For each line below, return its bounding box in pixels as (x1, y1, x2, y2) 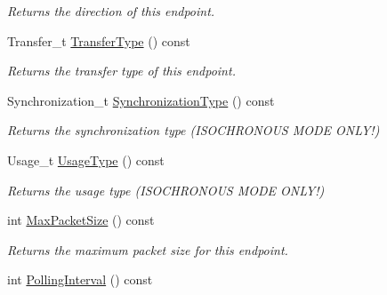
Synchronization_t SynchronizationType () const (7, 91, 275, 109)
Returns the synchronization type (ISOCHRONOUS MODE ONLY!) (7, 121, 380, 140)
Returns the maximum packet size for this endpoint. (7, 240, 288, 259)
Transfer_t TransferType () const (7, 31, 190, 50)
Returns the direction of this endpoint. (7, 2, 215, 20)
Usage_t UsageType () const (7, 150, 165, 169)
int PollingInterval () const (7, 270, 153, 289)
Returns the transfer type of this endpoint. (7, 61, 236, 80)
